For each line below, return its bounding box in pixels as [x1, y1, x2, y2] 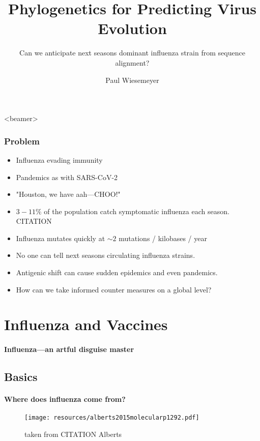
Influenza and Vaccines [4, 314, 168, 335]
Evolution [98, 18, 167, 39]
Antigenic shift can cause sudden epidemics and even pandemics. [16, 267, 218, 278]
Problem [4, 134, 40, 147]
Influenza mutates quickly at [16, 232, 105, 243]
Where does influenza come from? [4, 394, 126, 404]
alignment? [115, 57, 150, 68]
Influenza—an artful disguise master [4, 344, 134, 355]
